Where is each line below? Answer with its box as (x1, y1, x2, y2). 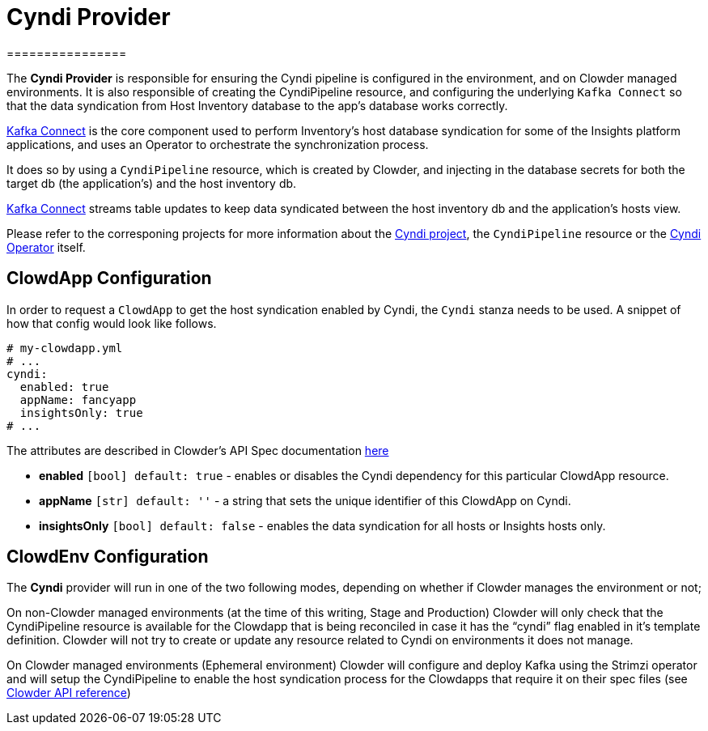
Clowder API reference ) (6, 686, 131, 700)
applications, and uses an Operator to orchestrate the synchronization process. (6, 137, 429, 151)
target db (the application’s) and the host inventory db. (6, 176, 297, 190)
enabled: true (19, 380, 109, 393)
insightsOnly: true (19, 406, 143, 419)
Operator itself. (6, 240, 86, 254)
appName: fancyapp (19, 393, 137, 406)
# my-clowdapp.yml (6, 341, 123, 355)
